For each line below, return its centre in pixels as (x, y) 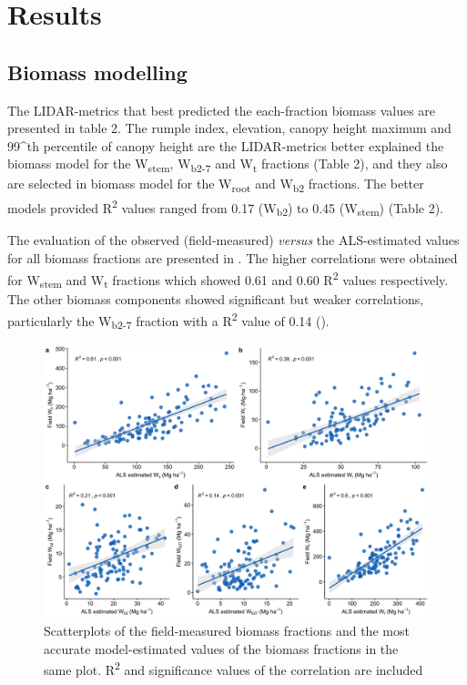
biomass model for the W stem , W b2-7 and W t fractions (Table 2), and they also (228, 165)
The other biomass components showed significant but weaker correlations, (216, 299)
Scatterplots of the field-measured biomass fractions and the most (227, 631)
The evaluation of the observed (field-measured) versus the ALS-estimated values (233, 240)
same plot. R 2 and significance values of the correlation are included (233, 668)
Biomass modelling (97, 72)
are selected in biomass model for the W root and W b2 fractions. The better (216, 185)
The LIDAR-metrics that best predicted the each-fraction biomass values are (222, 110)
